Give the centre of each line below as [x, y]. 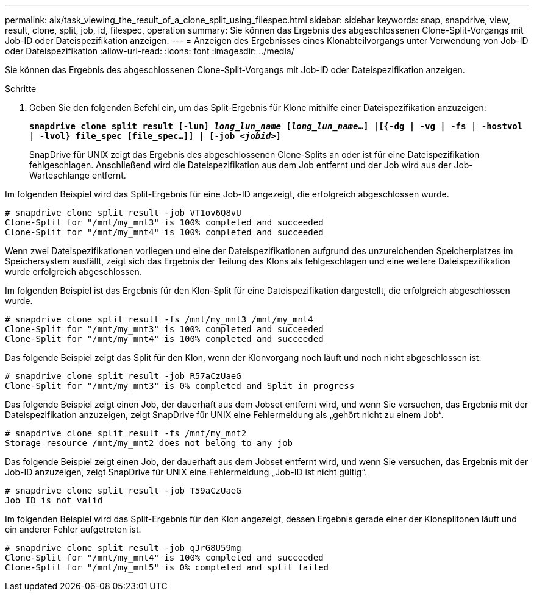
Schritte [21, 89]
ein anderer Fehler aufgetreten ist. [73, 529]
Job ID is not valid [54, 500]
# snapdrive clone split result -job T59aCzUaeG [123, 491]
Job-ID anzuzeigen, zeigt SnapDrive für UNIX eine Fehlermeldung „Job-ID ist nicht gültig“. [186, 472]
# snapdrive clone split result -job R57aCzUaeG [123, 376]
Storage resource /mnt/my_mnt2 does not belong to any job [149, 443]
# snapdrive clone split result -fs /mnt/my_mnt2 [126, 433]
